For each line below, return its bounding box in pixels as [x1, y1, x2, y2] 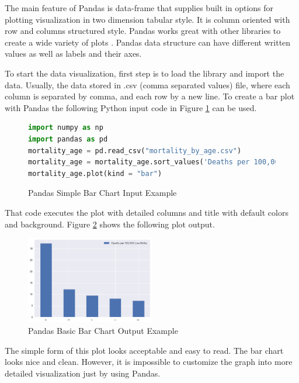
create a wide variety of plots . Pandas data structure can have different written [5, 36, 291, 48]
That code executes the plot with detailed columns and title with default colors [5, 206, 288, 218]
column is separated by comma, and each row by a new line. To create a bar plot [5, 90, 295, 102]
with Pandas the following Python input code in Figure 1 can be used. [5, 101, 257, 113]
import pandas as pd [28, 134, 108, 143]
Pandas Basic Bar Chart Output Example [28, 324, 178, 336]
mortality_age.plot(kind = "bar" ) [28, 169, 162, 178]
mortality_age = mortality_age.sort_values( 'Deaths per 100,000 [28, 158, 283, 167]
